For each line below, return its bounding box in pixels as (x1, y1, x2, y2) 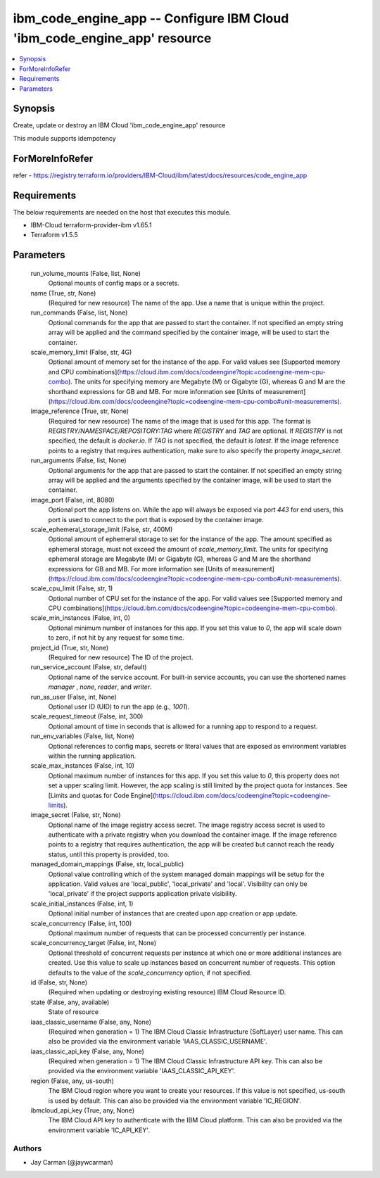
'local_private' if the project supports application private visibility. (48, 889, 237, 898)
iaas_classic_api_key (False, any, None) (30, 1047, 144, 1056)
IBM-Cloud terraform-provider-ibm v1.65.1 (30, 221, 152, 229)
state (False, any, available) (30, 998, 110, 1006)
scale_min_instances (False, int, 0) (30, 614, 130, 622)
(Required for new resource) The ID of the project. (48, 653, 194, 661)
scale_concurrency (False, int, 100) (30, 919, 132, 927)
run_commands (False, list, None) (30, 308, 128, 317)
